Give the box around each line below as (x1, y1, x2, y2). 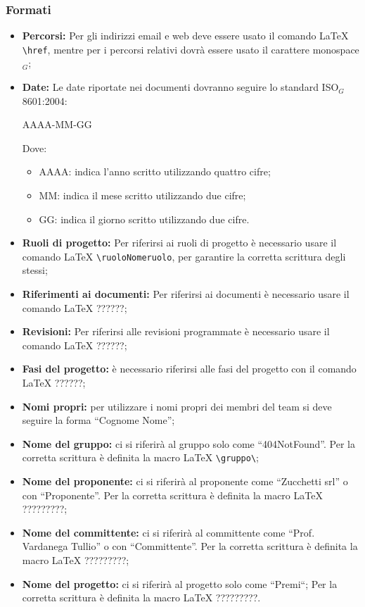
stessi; (22, 263, 48, 277)
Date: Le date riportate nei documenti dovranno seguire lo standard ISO (22, 80, 339, 94)
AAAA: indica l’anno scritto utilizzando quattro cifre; (39, 164, 271, 179)
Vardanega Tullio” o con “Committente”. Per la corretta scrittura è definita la (22, 539, 358, 553)
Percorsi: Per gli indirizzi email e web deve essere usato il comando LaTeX (22, 28, 349, 43)
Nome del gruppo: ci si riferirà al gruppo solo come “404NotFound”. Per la (22, 436, 355, 451)
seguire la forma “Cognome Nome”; (22, 413, 175, 427)
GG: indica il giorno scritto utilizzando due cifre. (39, 211, 250, 226)
